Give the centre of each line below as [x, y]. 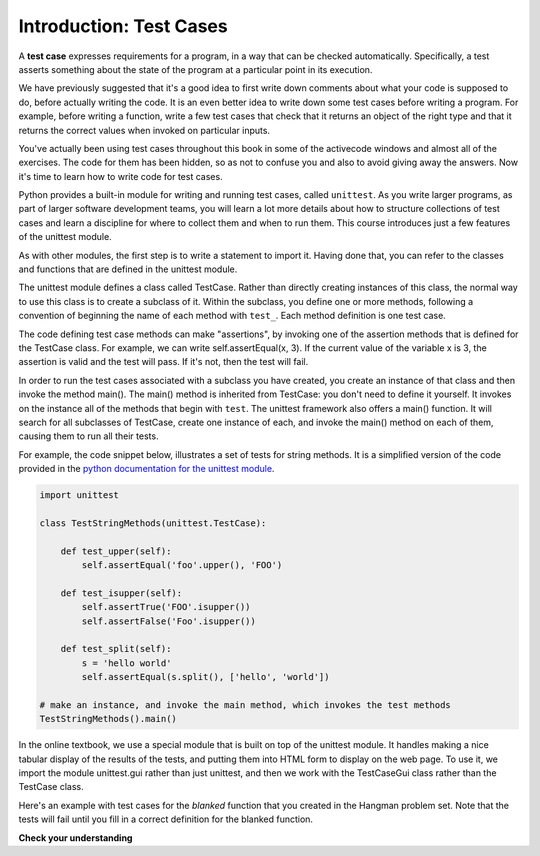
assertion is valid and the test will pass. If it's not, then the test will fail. [163, 362]
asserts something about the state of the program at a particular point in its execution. [195, 69]
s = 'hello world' [126, 663]
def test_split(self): [116, 649]
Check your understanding [75, 837]
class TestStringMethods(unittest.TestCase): [153, 523]
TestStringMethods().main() [108, 719]
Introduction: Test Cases [123, 26]
